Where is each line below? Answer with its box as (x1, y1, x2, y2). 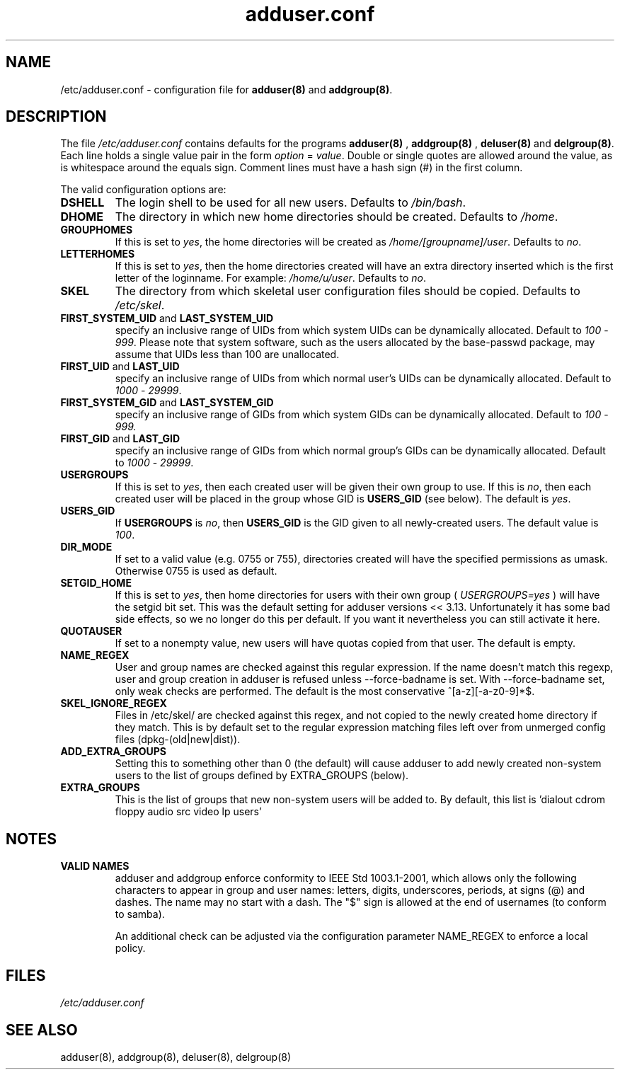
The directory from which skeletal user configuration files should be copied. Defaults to (115, 284, 580, 299)
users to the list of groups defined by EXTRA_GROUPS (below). (115, 769, 409, 782)
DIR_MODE (60, 541, 113, 553)
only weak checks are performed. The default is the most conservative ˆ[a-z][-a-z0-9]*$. (115, 685, 535, 698)
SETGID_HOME (60, 577, 132, 590)
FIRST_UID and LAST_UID (60, 360, 180, 373)
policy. (115, 942, 146, 955)
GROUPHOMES (60, 224, 133, 236)
